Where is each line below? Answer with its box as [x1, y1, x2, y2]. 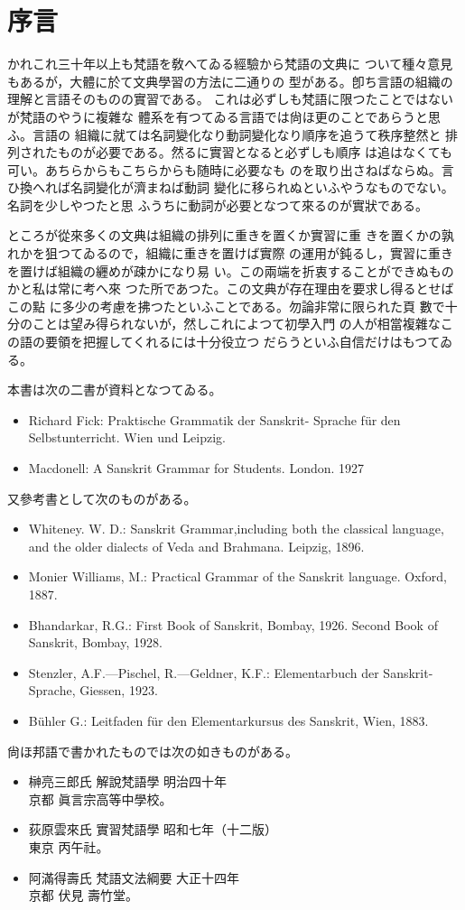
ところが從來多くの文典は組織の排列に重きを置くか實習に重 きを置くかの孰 [7, 226, 454, 245]
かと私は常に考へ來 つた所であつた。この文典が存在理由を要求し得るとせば [7, 279, 454, 298]
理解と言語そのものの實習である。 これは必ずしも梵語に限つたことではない [7, 89, 454, 108]
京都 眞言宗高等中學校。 [28, 789, 172, 808]
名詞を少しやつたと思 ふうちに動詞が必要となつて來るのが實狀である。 [7, 195, 428, 214]
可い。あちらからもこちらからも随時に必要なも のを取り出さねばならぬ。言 [7, 160, 454, 179]
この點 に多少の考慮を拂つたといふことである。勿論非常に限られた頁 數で [7, 296, 445, 315]
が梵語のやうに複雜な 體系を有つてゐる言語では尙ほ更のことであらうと [7, 107, 429, 125]
